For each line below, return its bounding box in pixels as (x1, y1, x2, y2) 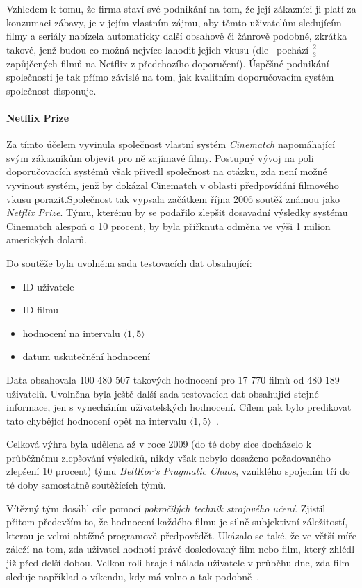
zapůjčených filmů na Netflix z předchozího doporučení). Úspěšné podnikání (6, 56, 329, 70)
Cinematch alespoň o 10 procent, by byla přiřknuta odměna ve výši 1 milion (6, 218, 331, 233)
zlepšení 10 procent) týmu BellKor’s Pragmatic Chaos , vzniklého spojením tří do (6, 464, 350, 478)
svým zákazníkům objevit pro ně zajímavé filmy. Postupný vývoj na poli (6, 150, 314, 165)
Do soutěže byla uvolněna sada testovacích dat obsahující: (6, 255, 252, 270)
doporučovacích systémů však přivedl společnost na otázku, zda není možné (6, 164, 327, 179)
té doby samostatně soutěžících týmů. (6, 477, 166, 492)
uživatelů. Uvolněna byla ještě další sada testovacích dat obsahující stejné (6, 386, 319, 400)
